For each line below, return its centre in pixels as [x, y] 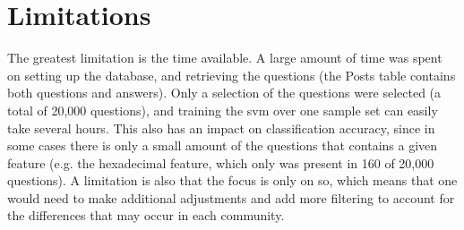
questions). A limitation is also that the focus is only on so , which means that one [232, 180]
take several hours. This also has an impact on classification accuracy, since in [221, 128]
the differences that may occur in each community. [146, 215]
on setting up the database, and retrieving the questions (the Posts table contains [232, 75]
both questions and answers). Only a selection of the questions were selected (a [224, 93]
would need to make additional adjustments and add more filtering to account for [231, 197]
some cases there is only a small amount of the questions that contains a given [223, 145]
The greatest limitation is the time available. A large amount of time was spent [225, 58]
